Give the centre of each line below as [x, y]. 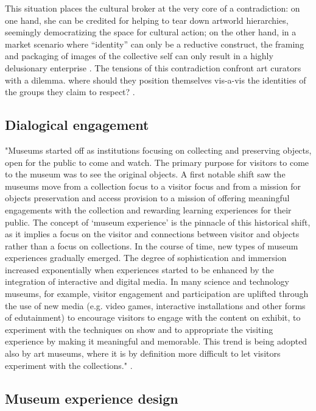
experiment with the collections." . [69, 365]
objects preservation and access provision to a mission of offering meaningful [147, 198]
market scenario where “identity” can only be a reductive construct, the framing [155, 44]
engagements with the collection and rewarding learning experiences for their [148, 209]
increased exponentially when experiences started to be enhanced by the [139, 269]
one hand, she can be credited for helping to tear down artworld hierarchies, [147, 20]
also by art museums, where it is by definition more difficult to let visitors [143, 353]
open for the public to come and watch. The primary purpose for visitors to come [157, 162]
